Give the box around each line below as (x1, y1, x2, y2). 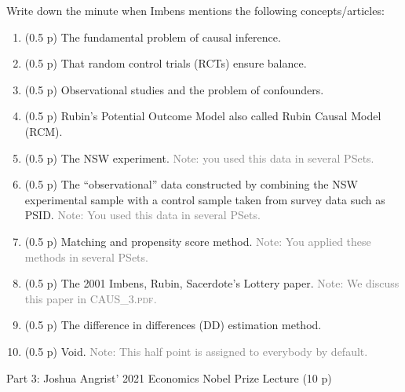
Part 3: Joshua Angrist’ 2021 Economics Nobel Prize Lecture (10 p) (6, 369, 332, 386)
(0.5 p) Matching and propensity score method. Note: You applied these (24, 233, 371, 249)
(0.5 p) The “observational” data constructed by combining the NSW (24, 176, 358, 192)
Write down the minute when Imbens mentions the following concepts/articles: (6, 2, 385, 18)
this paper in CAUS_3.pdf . (24, 290, 157, 306)
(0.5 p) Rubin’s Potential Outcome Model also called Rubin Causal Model (24, 108, 381, 124)
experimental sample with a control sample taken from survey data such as (24, 191, 385, 207)
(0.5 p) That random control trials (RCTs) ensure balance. (24, 55, 307, 71)
